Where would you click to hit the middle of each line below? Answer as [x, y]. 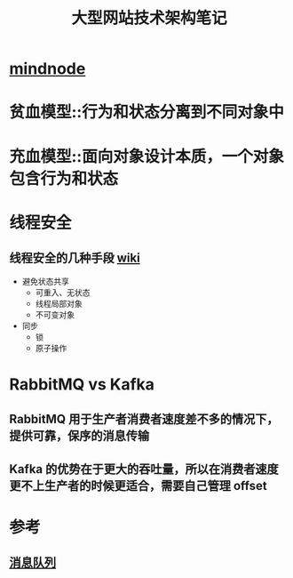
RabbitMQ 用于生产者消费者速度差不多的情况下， [144, 419]
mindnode [48, 69]
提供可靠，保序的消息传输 [79, 436]
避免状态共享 [45, 281]
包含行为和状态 [64, 178]
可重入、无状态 [63, 292]
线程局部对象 [59, 303]
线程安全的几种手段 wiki [75, 258]
